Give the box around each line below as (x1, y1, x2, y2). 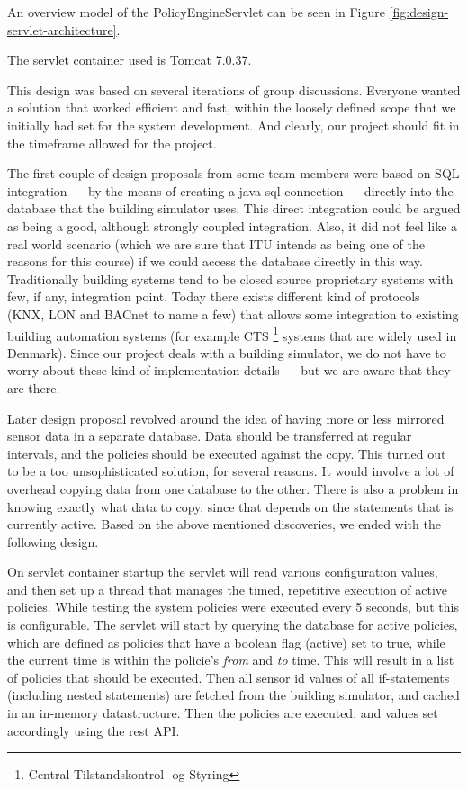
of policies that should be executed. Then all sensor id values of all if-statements (7, 668, 450, 686)
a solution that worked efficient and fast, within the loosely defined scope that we (7, 98, 456, 117)
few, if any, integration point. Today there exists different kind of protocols (7, 287, 420, 306)
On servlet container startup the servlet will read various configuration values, (7, 562, 438, 581)
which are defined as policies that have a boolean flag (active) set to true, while (7, 632, 445, 651)
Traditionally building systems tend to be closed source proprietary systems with (7, 269, 454, 288)
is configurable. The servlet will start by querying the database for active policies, (7, 615, 458, 634)
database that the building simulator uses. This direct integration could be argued (7, 199, 461, 218)
